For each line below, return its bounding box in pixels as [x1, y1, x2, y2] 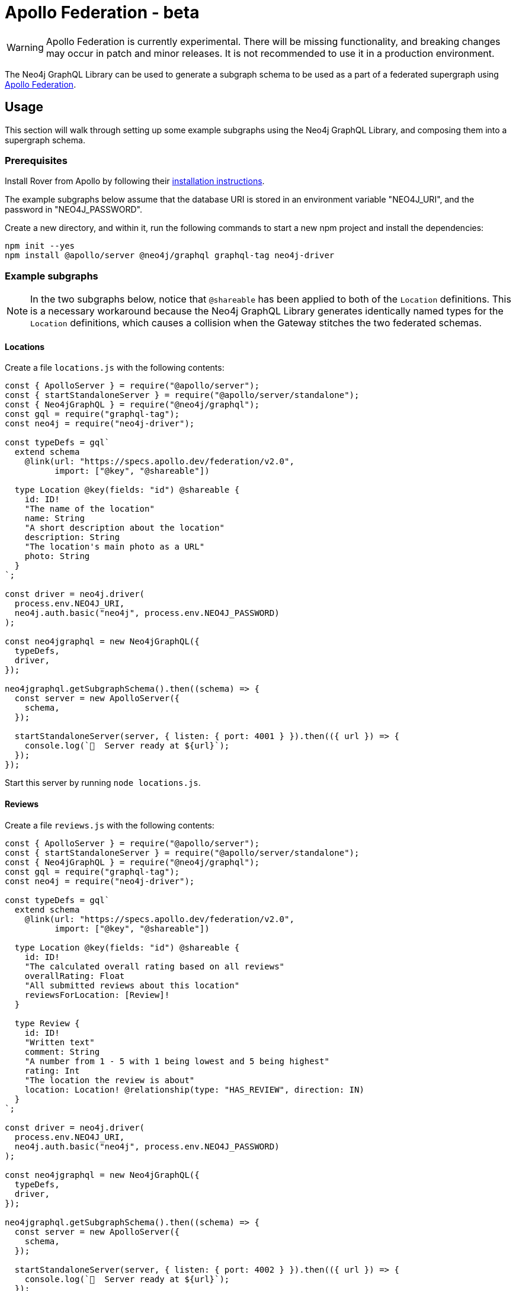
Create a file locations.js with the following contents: [5, 362, 225, 373]
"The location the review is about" [24, 1075, 195, 1085]
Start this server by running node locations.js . [5, 778, 201, 788]
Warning [7, 41, 44, 53]
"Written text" [24, 1037, 95, 1047]
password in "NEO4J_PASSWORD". [5, 204, 143, 215]
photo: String [24, 551, 90, 561]
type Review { [14, 1018, 80, 1028]
